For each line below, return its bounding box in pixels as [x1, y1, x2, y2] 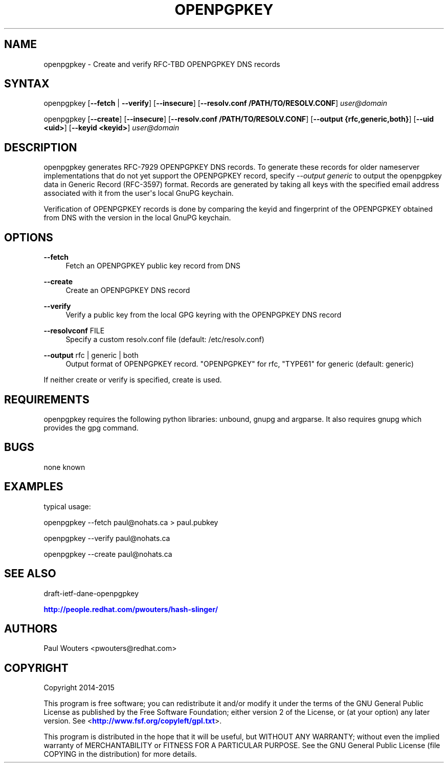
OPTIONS [4, 231, 53, 244]
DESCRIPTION [4, 141, 77, 154]
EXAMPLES [4, 480, 63, 493]
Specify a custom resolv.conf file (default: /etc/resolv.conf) [65, 335, 264, 344]
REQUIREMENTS [4, 393, 89, 406]
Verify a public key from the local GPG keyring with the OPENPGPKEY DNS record [65, 310, 342, 320]
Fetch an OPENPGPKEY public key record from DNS [65, 261, 240, 270]
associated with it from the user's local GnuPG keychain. [43, 189, 234, 198]
